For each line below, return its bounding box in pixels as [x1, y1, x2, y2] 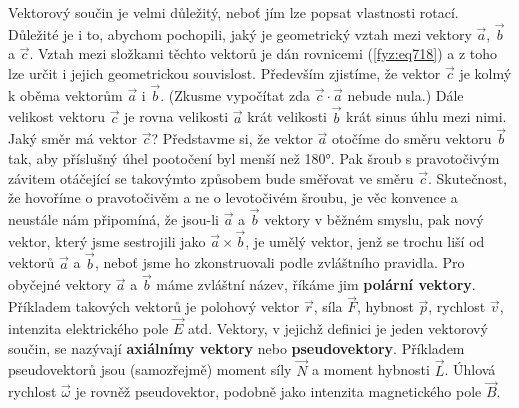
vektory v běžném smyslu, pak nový [264, 209, 484, 230]
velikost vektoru [8, 106, 105, 127]
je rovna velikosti [124, 106, 229, 127]
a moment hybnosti [312, 359, 430, 380]
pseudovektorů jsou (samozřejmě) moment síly [8, 359, 292, 380]
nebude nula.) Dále [347, 84, 464, 105]
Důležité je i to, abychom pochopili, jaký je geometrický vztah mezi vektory [8, 23, 472, 44]
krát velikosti [247, 106, 327, 127]
